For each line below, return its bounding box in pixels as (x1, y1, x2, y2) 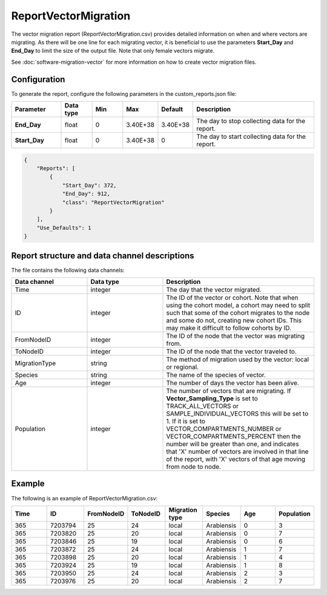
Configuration (11, 74, 65, 84)
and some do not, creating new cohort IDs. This (166, 316, 302, 324)
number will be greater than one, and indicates (166, 440, 299, 448)
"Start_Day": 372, (62, 182, 117, 189)
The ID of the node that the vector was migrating (166, 332, 305, 340)
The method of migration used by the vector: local (166, 355, 309, 364)
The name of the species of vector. (166, 371, 266, 379)
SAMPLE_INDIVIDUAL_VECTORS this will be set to (166, 409, 309, 418)
